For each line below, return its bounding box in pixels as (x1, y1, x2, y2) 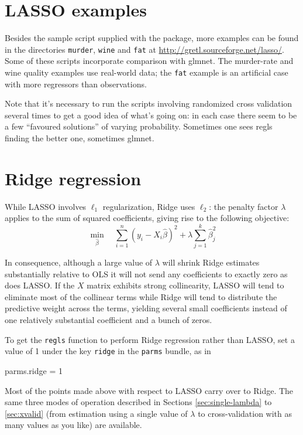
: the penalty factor (209, 200, 278, 212)
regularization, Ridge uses (102, 200, 195, 212)
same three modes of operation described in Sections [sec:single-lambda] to (5, 396, 272, 408)
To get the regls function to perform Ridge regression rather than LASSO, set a (5, 333, 295, 345)
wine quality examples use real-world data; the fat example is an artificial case (5, 66, 288, 78)
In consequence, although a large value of (5, 256, 153, 269)
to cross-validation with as (198, 407, 292, 419)
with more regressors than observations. (5, 77, 147, 90)
